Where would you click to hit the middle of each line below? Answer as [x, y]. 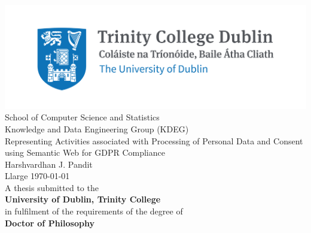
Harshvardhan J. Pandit [49, 164]
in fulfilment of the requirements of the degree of [94, 211]
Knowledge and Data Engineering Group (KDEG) [97, 128]
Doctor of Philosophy [50, 223]
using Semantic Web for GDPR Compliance [85, 152]
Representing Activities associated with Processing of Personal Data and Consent [154, 140]
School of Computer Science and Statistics [82, 117]
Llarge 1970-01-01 [37, 176]
